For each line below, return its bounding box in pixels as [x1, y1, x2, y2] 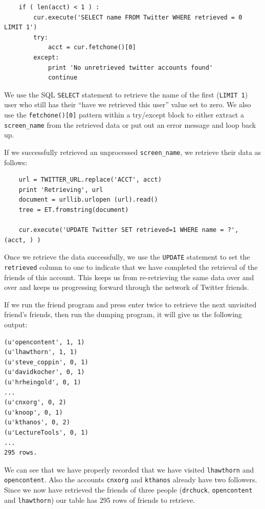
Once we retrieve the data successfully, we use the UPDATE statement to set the [4, 251, 250, 262]
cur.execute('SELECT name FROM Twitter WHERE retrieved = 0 [33, 13, 242, 21]
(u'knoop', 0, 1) [4, 408, 63, 416]
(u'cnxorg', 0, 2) [4, 399, 67, 406]
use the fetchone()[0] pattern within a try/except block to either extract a [4, 109, 244, 120]
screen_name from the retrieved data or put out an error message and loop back [4, 119, 256, 130]
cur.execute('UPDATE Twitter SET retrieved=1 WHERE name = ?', [18, 226, 239, 234]
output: [4, 319, 28, 329]
